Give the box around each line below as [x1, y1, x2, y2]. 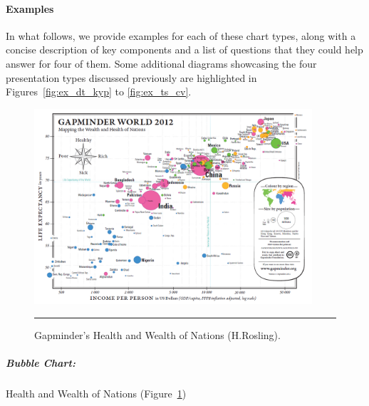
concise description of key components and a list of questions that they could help [6, 42, 363, 57]
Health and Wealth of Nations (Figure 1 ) [6, 385, 187, 400]
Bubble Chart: [6, 355, 76, 370]
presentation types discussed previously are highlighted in [6, 70, 257, 85]
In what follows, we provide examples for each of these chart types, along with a [6, 28, 356, 43]
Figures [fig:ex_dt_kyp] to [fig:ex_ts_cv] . [6, 84, 192, 99]
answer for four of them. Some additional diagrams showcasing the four [6, 56, 317, 71]
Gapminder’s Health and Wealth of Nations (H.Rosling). [34, 327, 281, 342]
